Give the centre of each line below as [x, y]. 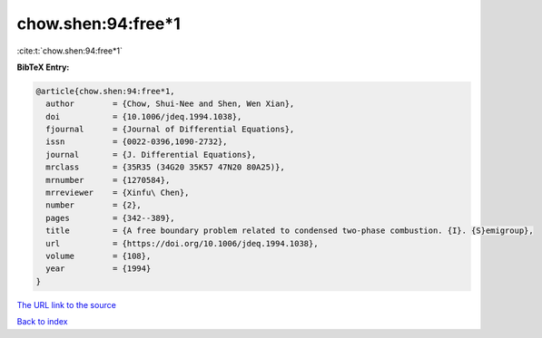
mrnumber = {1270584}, [108, 180]
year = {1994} [99, 269]
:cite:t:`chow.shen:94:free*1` [69, 51]
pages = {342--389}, [111, 218]
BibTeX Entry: [43, 67]
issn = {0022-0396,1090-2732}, [137, 142]
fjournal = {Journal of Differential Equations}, [170, 130]
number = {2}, [94, 205]
